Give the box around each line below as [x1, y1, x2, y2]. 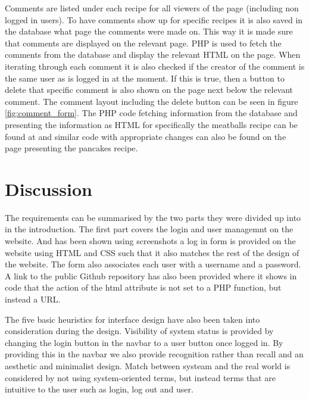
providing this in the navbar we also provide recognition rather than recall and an [5, 348, 304, 360]
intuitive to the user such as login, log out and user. [5, 383, 193, 395]
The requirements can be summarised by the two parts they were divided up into [5, 211, 301, 223]
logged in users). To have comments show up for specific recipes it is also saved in [5, 13, 303, 26]
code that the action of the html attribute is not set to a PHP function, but [5, 281, 282, 294]
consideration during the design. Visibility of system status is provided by [5, 325, 274, 337]
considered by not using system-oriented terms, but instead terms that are [5, 371, 276, 384]
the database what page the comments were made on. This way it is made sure [5, 25, 293, 38]
